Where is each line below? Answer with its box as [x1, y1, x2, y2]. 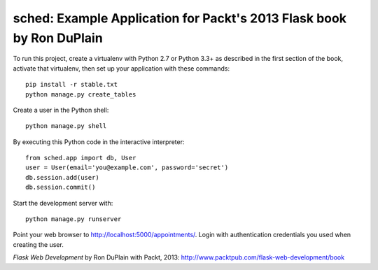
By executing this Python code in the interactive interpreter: [13, 137, 185, 146]
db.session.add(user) [25, 173, 99, 181]
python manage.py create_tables [25, 90, 136, 98]
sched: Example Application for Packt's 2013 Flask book [13, 10, 346, 26]
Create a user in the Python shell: [13, 106, 109, 114]
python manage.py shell [25, 122, 107, 130]
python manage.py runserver [25, 215, 122, 223]
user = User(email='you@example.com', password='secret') [25, 164, 229, 171]
